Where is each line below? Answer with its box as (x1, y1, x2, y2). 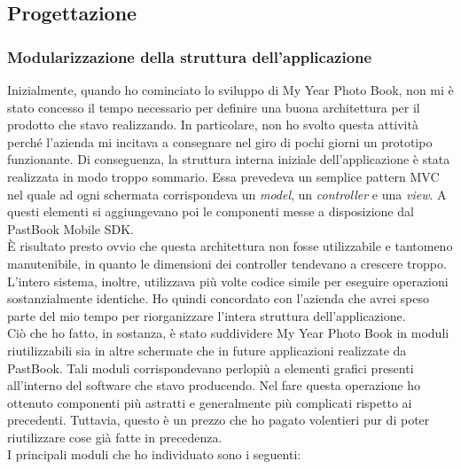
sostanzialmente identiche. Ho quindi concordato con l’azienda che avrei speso (7, 289, 429, 308)
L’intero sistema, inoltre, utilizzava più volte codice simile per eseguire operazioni (7, 271, 449, 290)
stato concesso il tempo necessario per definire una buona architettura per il (7, 98, 420, 116)
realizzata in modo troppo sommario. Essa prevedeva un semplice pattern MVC (7, 167, 440, 185)
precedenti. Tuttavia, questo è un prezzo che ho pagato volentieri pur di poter (7, 410, 430, 429)
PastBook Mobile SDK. (7, 219, 135, 238)
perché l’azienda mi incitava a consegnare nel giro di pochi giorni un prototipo (7, 132, 433, 151)
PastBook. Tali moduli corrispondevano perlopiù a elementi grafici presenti (7, 358, 414, 377)
